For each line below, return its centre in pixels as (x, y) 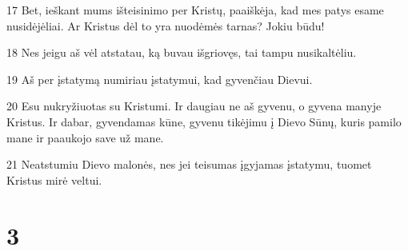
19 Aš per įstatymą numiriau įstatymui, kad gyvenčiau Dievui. (160, 79)
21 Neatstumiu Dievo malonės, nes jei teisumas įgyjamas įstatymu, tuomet (189, 164)
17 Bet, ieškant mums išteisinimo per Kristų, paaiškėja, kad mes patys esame (195, 10)
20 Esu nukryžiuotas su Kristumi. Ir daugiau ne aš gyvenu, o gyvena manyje (194, 106)
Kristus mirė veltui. (54, 179)
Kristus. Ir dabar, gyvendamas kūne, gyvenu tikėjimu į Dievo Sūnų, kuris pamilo (204, 121)
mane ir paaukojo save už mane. (85, 137)
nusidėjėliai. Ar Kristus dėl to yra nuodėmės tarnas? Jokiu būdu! (166, 25)
